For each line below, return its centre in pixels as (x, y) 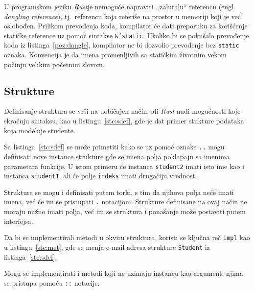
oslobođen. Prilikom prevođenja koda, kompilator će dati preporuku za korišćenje (126, 26)
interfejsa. (19, 221)
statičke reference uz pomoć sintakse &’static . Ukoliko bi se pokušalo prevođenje (127, 35)
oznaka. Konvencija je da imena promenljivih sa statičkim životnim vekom (115, 55)
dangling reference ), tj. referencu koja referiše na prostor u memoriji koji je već (123, 16)
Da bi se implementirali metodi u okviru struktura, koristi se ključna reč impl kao (127, 237)
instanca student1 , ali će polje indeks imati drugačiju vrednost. (101, 176)
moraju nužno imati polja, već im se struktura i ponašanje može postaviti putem (125, 211)
